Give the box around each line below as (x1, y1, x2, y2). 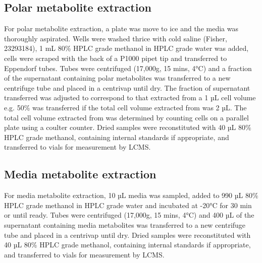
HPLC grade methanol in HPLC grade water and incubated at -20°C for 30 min (4, 200, 252, 210)
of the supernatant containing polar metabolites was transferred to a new (4, 73, 231, 83)
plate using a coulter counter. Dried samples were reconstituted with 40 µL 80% (4, 122, 251, 133)
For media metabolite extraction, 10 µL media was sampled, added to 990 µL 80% (4, 190, 258, 201)
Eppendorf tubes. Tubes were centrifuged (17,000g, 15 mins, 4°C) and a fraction (4, 62, 252, 73)
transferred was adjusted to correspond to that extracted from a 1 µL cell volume (4, 92, 256, 103)
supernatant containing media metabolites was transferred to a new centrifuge (4, 219, 246, 230)
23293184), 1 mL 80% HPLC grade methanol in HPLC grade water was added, (4, 43, 249, 53)
